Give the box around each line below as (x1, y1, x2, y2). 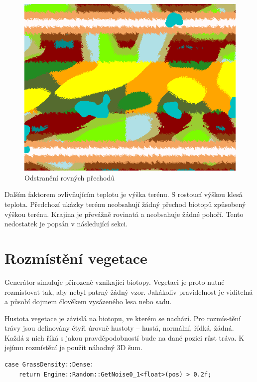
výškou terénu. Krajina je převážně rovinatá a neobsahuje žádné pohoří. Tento (4, 208, 244, 219)
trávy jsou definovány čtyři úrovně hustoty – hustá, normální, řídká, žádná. (4, 323, 234, 333)
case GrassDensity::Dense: (4, 361, 94, 369)
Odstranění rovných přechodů (24, 172, 115, 183)
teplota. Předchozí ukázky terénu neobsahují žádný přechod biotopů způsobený (4, 199, 246, 209)
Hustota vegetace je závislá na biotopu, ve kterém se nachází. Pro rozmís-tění (4, 313, 241, 323)
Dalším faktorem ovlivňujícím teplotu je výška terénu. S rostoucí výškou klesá (4, 189, 243, 199)
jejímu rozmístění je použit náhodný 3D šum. (4, 342, 142, 353)
